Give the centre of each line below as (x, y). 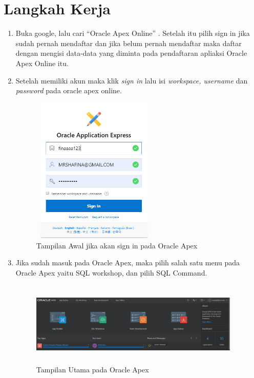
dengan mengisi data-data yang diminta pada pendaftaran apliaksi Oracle (131, 53)
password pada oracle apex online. (69, 90)
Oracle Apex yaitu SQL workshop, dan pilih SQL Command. (111, 273)
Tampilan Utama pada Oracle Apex (92, 370)
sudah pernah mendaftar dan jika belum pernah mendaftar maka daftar (129, 43)
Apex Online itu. (42, 63)
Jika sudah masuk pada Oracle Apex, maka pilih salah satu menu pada (128, 262)
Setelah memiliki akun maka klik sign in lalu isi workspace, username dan (132, 80)
